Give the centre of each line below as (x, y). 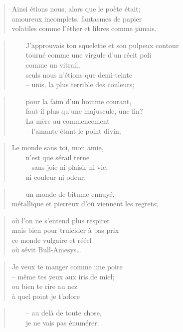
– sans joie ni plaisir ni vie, (67, 167)
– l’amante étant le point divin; (73, 130)
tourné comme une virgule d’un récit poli (89, 55)
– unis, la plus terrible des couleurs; (80, 84)
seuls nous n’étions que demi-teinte (79, 74)
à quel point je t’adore (46, 296)
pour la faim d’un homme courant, (79, 101)
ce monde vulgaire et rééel (52, 240)
